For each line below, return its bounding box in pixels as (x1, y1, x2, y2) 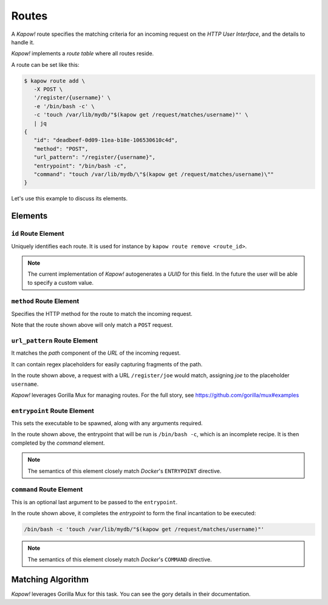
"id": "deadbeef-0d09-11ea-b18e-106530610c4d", (33, 137, 179, 144)
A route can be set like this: (11, 61, 80, 68)
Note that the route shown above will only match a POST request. (11, 321, 173, 329)
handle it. (11, 38, 35, 46)
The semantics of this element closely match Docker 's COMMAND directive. (27, 556, 212, 563)
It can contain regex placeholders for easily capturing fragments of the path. (11, 360, 203, 367)
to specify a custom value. (27, 279, 94, 286)
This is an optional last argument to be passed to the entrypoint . (11, 498, 178, 505)
